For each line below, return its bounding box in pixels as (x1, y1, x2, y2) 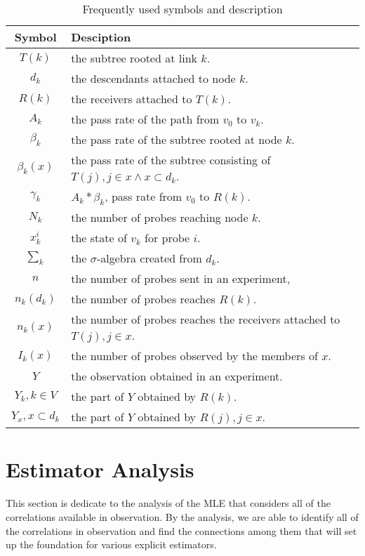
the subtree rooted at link (71, 50, 197, 66)
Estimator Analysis (6, 455, 194, 484)
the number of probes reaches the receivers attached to (71, 311, 340, 328)
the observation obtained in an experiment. (71, 368, 283, 385)
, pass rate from (105, 188, 182, 204)
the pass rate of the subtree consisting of (71, 152, 271, 168)
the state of (71, 230, 127, 246)
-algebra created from (96, 250, 202, 267)
